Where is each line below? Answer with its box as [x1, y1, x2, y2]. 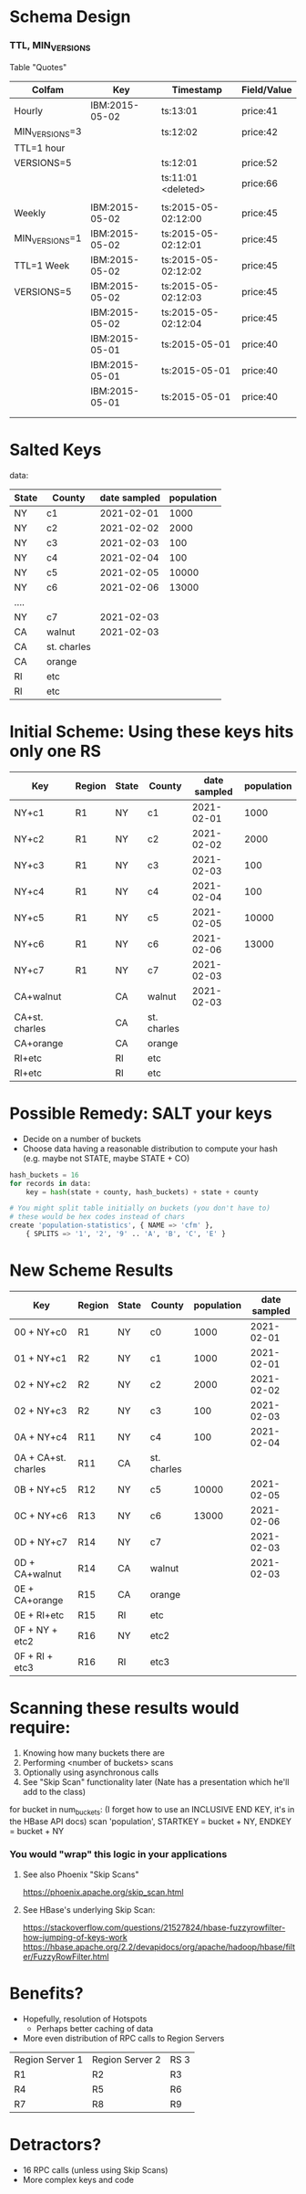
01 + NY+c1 [14, 1351, 67, 1364]
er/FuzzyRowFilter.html [22, 1951, 109, 1962]
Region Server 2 [92, 2052, 161, 2065]
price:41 [240, 104, 279, 117]
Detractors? [9, 2134, 102, 2155]
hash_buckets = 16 [9, 1170, 79, 1180]
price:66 [240, 176, 279, 189]
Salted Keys [9, 440, 102, 460]
